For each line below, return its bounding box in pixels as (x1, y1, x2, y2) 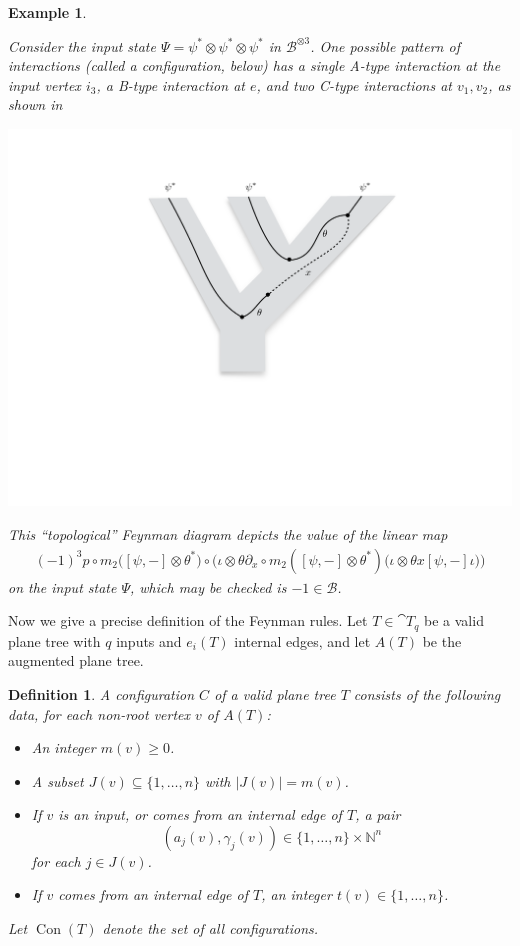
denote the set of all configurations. (102, 918, 319, 939)
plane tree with (8, 630, 101, 651)
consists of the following (353, 683, 501, 704)
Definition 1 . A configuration (8, 683, 195, 704)
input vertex (8, 74, 81, 95)
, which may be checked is (130, 576, 287, 597)
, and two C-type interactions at (256, 74, 453, 95)
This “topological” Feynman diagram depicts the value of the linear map (8, 524, 448, 545)
